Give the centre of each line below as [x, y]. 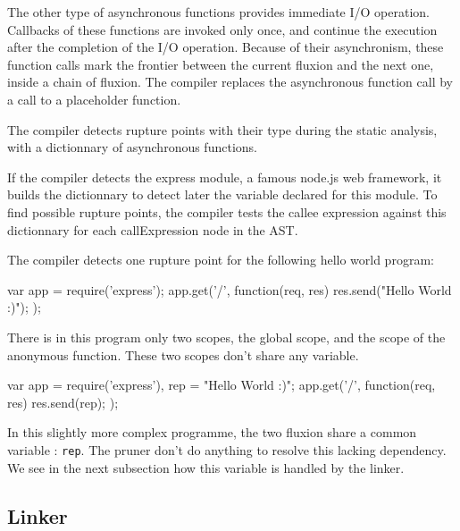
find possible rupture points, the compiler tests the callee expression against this [227, 211]
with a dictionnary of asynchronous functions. [132, 147]
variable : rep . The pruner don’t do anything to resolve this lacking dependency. [227, 449]
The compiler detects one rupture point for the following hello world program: [221, 260]
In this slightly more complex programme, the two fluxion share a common [212, 432]
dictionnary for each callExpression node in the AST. [153, 229]
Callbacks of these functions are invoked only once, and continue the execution [222, 29]
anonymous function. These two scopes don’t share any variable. [183, 354]
